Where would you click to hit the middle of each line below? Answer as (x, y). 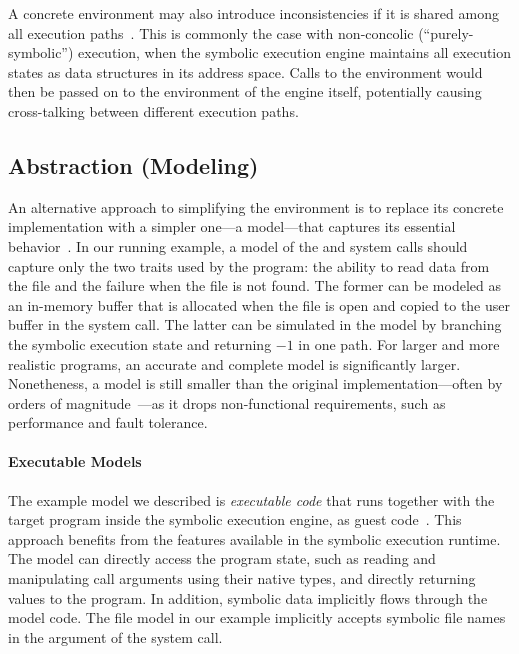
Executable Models (75, 461)
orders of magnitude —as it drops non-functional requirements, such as (227, 402)
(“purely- (446, 32)
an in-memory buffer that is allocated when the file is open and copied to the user (259, 304)
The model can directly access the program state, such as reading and (222, 558)
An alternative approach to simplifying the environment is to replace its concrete (256, 206)
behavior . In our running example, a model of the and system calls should (238, 245)
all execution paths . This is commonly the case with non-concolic (211, 32)
